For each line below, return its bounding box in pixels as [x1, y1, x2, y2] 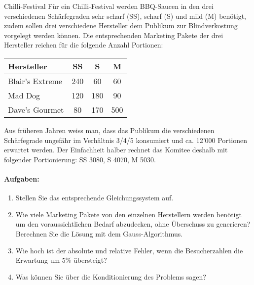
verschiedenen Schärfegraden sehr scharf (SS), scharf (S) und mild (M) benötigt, [4, 10, 246, 21]
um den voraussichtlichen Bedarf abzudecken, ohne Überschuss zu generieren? [15, 219, 251, 229]
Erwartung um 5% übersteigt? [15, 255, 107, 265]
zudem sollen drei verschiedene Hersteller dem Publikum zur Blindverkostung [4, 20, 238, 31]
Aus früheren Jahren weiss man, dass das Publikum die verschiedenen [4, 125, 215, 135]
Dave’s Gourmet [8, 103, 64, 115]
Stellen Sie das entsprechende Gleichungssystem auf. [15, 192, 174, 203]
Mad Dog [8, 89, 40, 101]
